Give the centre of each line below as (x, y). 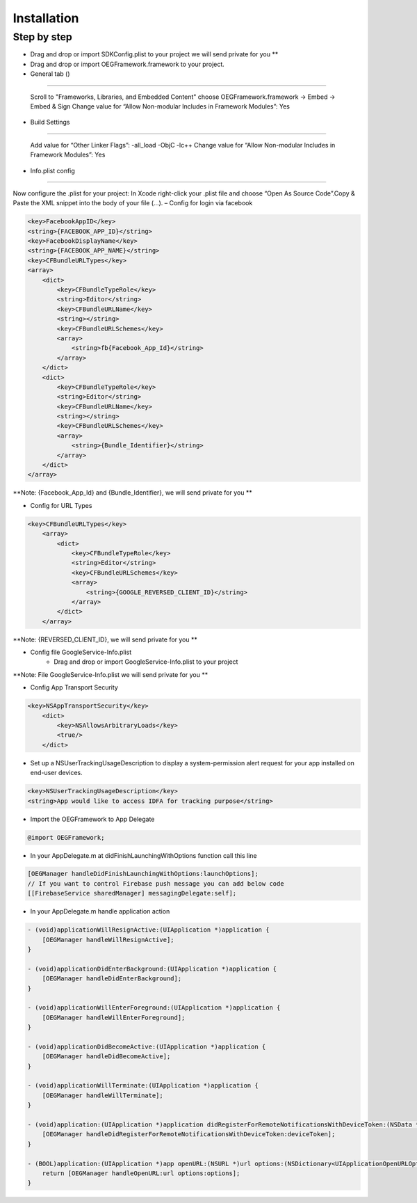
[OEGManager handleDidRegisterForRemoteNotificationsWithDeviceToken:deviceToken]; (189, 1134)
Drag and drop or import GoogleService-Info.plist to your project (146, 662)
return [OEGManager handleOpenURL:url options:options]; (141, 1173)
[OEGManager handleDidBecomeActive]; (106, 1057)
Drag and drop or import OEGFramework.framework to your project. (128, 64)
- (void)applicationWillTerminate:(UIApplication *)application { (143, 1086)
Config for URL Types (61, 505)
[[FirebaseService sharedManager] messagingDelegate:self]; (132, 893)
